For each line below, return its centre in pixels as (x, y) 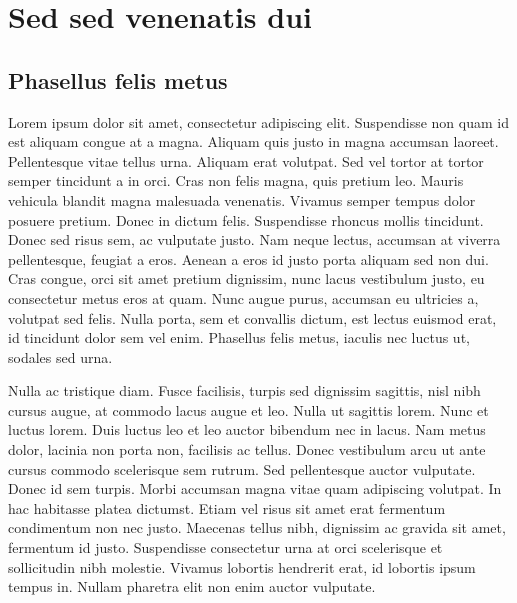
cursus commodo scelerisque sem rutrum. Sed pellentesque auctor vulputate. (242, 468)
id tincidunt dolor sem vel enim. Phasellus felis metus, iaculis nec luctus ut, (239, 337)
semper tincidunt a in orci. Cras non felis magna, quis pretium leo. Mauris (236, 180)
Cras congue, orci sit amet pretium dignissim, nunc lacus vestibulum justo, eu (246, 278)
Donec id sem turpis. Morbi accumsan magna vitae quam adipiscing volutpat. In (255, 488)
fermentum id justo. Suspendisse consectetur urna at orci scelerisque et (225, 547)
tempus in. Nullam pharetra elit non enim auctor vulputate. (192, 586)
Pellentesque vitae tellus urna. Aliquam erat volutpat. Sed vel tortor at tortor (246, 160)
